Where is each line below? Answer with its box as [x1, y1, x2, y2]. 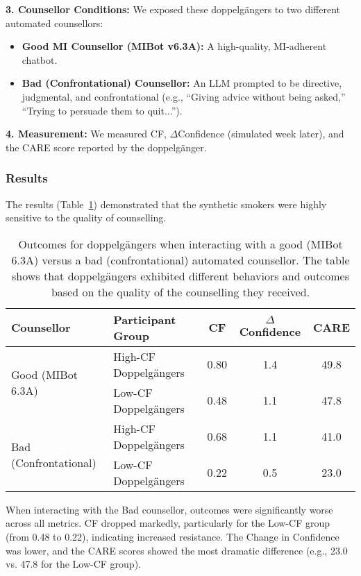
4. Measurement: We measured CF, [6, 126, 167, 141]
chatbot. [22, 52, 58, 67]
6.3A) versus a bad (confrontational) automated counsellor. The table [11, 251, 350, 268]
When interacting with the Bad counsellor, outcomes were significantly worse [6, 502, 333, 516]
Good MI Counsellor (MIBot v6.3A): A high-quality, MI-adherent [22, 39, 327, 53]
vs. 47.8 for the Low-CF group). [6, 557, 141, 571]
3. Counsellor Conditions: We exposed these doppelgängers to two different [6, 2, 340, 16]
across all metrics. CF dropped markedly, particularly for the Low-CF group [6, 516, 330, 530]
